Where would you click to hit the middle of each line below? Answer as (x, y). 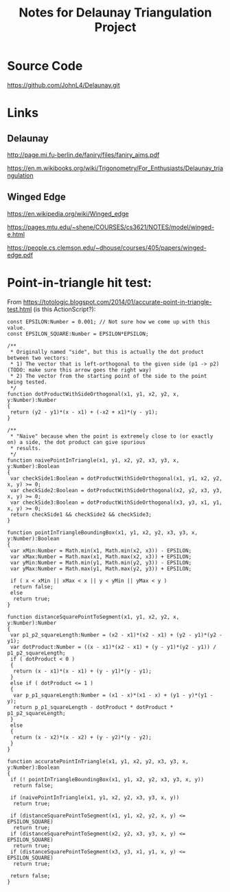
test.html (20, 309)
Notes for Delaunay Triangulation (115, 13)
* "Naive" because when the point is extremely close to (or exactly (112, 436)
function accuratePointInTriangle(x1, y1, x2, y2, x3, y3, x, (98, 761)
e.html (16, 234)
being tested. (27, 382)
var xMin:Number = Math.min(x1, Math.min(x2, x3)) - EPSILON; (101, 551)
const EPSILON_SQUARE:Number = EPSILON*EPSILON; (78, 334)
